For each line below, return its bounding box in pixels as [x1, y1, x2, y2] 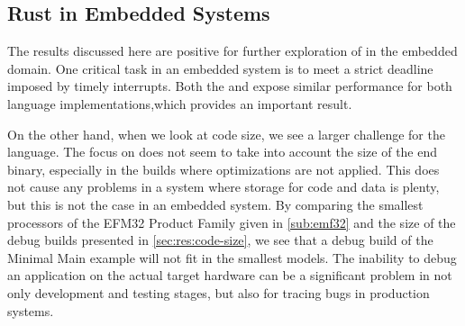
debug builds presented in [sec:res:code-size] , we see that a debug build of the [7, 231, 433, 249]
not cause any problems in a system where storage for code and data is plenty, [7, 177, 440, 196]
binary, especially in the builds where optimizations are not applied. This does [7, 159, 440, 178]
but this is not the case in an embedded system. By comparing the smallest [7, 195, 424, 213]
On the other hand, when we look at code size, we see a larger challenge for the [7, 124, 445, 143]
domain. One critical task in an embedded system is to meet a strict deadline [7, 59, 433, 77]
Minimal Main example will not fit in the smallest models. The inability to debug [7, 248, 457, 267]
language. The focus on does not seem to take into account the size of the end [7, 142, 438, 161]
